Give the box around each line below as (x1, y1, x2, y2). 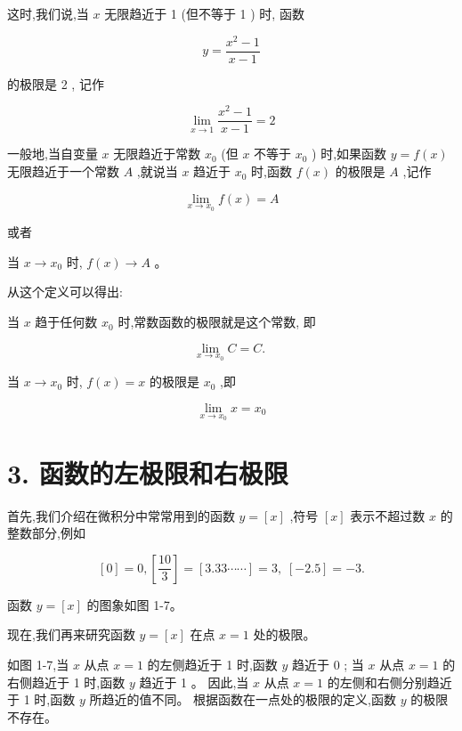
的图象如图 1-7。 (86, 595, 182, 613)
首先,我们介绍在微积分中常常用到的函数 (7, 506, 235, 524)
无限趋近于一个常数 (7, 162, 119, 181)
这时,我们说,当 (7, 4, 89, 22)
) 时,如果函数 (312, 144, 387, 163)
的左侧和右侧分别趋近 (327, 672, 452, 691)
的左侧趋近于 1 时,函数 (147, 655, 278, 673)
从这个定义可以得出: (7, 282, 123, 301)
